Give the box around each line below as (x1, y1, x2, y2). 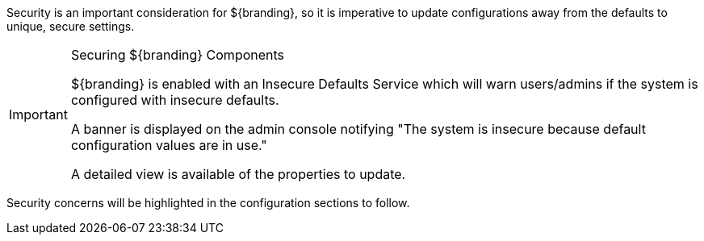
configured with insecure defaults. (70, 92, 279, 108)
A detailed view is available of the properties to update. (70, 166, 406, 182)
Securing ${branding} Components (70, 47, 285, 63)
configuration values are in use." (70, 137, 267, 153)
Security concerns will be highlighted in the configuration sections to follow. (6, 196, 410, 210)
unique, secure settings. (6, 19, 135, 33)
